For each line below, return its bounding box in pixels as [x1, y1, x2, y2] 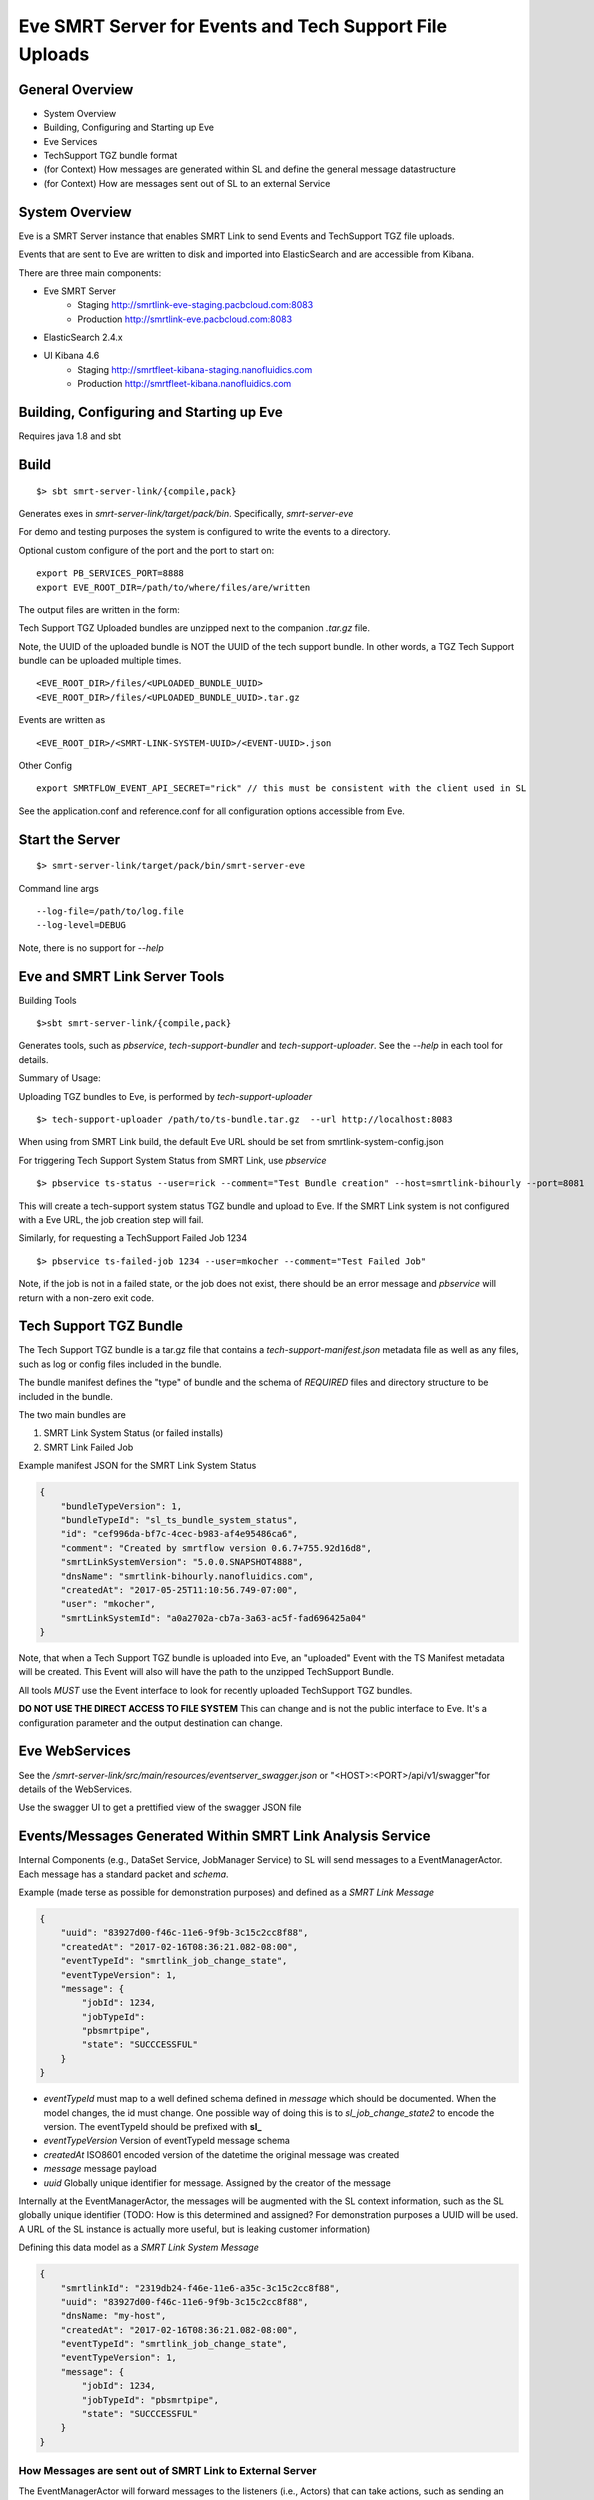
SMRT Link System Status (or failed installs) [43, 1427, 224, 1439]
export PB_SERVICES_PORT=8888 [36, 568, 185, 579]
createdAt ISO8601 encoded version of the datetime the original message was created [43, 2148, 400, 2160]
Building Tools [18, 994, 77, 1006]
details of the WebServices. [18, 1783, 133, 1795]
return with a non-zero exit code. [18, 1291, 155, 1304]
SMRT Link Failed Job [43, 1441, 134, 1453]
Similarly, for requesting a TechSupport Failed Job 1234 [18, 1232, 248, 1244]
